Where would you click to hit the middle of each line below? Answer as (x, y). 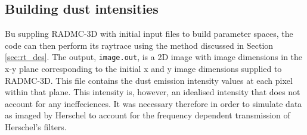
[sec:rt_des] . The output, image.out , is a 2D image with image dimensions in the (154, 57)
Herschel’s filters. (36, 127)
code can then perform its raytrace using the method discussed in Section (139, 45)
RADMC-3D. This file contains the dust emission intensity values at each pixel (149, 80)
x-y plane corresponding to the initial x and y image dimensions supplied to (143, 69)
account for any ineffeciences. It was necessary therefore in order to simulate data (153, 103)
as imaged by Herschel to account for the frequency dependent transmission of (148, 115)
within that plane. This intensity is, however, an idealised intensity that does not (153, 92)
